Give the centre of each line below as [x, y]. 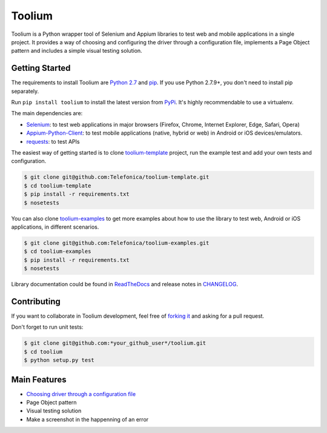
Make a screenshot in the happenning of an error [88, 419]
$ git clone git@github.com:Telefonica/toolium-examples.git [117, 243]
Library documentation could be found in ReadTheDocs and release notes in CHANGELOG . [125, 284]
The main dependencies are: [47, 113]
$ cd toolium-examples [58, 251]
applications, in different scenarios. [55, 227]
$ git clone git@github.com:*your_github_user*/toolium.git [115, 343]
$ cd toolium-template [58, 186]
